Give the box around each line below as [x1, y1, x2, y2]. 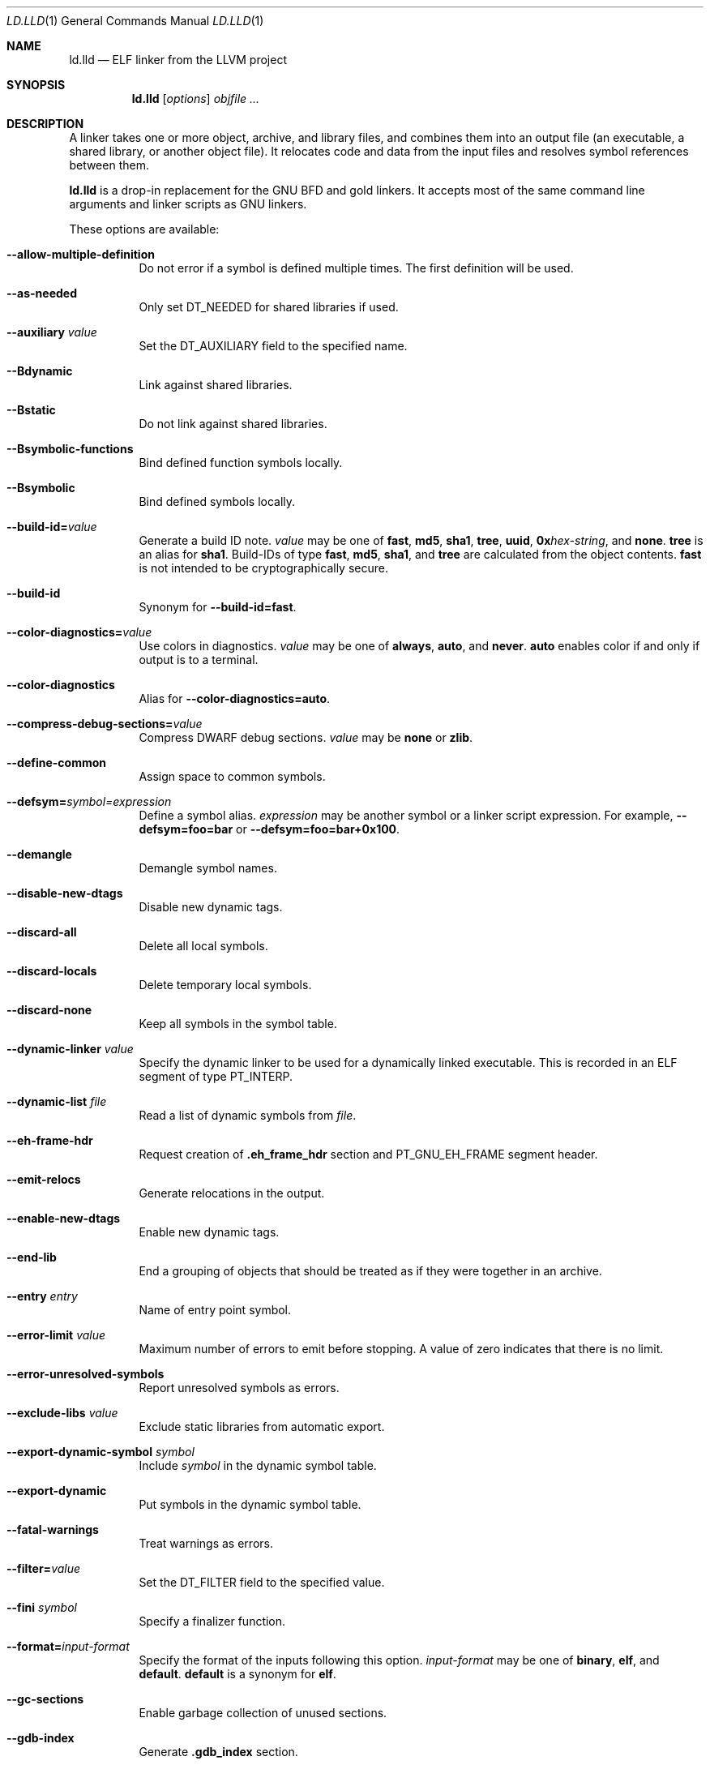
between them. [69, 158, 149, 172]
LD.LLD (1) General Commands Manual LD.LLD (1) [6, 14, 264, 28]
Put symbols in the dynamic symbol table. [139, 1497, 361, 1511]
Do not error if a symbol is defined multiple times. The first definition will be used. [139, 261, 574, 275]
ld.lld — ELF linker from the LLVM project [69, 53, 287, 66]
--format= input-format [6, 1639, 130, 1653]
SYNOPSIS [6, 78, 66, 92]
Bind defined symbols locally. [139, 495, 296, 508]
